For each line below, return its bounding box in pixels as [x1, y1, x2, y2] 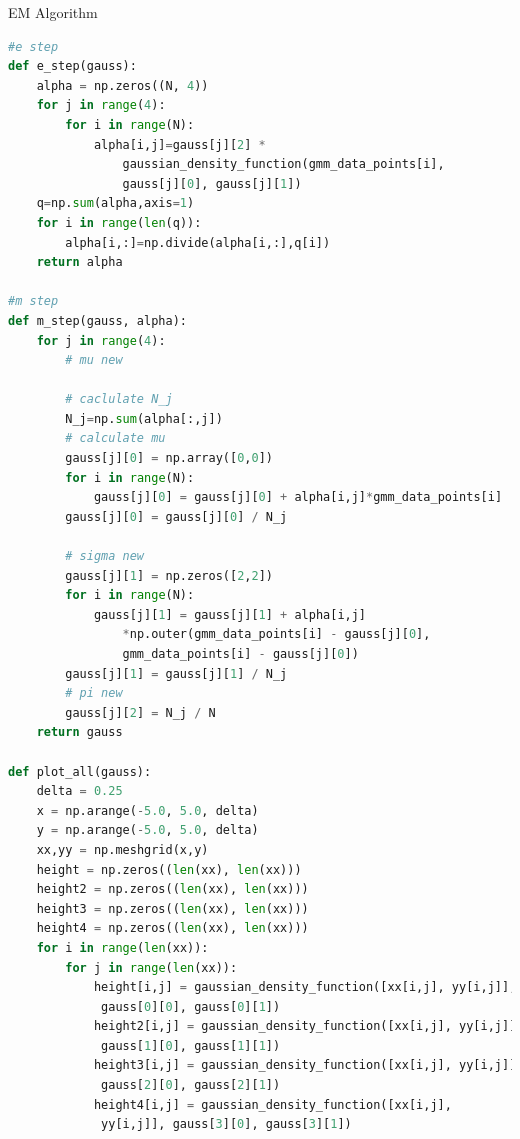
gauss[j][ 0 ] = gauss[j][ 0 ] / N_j [65, 509, 288, 524]
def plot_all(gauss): [8, 764, 152, 779]
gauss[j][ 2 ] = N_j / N [65, 705, 216, 720]
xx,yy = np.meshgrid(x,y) [36, 842, 209, 857]
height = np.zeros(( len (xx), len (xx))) [36, 862, 302, 877]
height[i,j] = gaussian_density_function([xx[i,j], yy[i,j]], [93, 980, 517, 995]
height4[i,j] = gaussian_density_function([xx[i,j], [93, 1097, 452, 1112]
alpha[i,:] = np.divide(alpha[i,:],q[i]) [65, 235, 331, 250]
